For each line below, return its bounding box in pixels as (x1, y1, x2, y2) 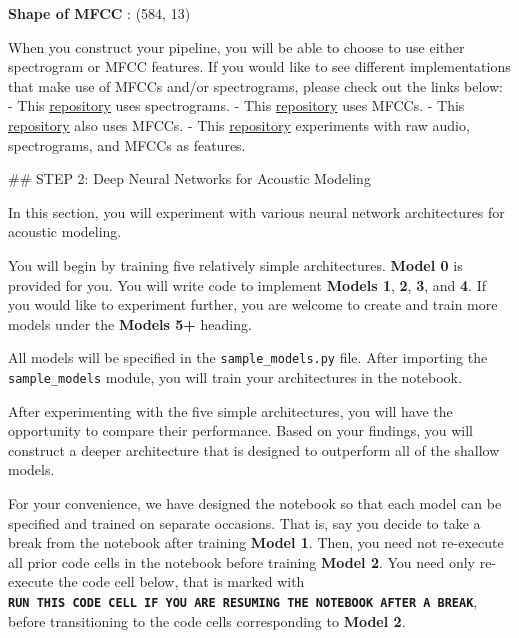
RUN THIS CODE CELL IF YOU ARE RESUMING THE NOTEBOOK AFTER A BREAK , (8, 590, 478, 611)
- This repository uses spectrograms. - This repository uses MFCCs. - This (8, 95, 465, 116)
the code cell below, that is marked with (58, 571, 305, 592)
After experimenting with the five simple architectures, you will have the (8, 400, 453, 421)
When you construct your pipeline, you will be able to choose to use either (8, 36, 465, 57)
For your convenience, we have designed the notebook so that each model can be (8, 493, 502, 513)
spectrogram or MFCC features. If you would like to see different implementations (8, 56, 511, 77)
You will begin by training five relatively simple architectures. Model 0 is (8, 254, 463, 275)
